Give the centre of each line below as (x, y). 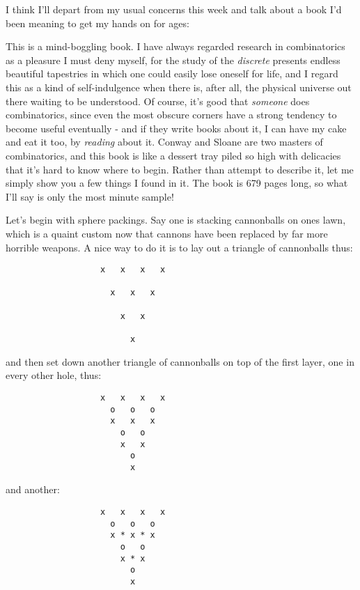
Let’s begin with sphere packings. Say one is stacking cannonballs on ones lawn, (176, 220)
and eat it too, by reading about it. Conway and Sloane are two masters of (164, 142)
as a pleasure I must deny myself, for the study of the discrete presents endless (173, 60)
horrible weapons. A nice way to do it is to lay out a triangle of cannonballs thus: (179, 247)
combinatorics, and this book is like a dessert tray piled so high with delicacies (173, 155)
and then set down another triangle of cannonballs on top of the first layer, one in (180, 361)
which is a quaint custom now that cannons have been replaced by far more (167, 233)
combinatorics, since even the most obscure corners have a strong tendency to (171, 115)
